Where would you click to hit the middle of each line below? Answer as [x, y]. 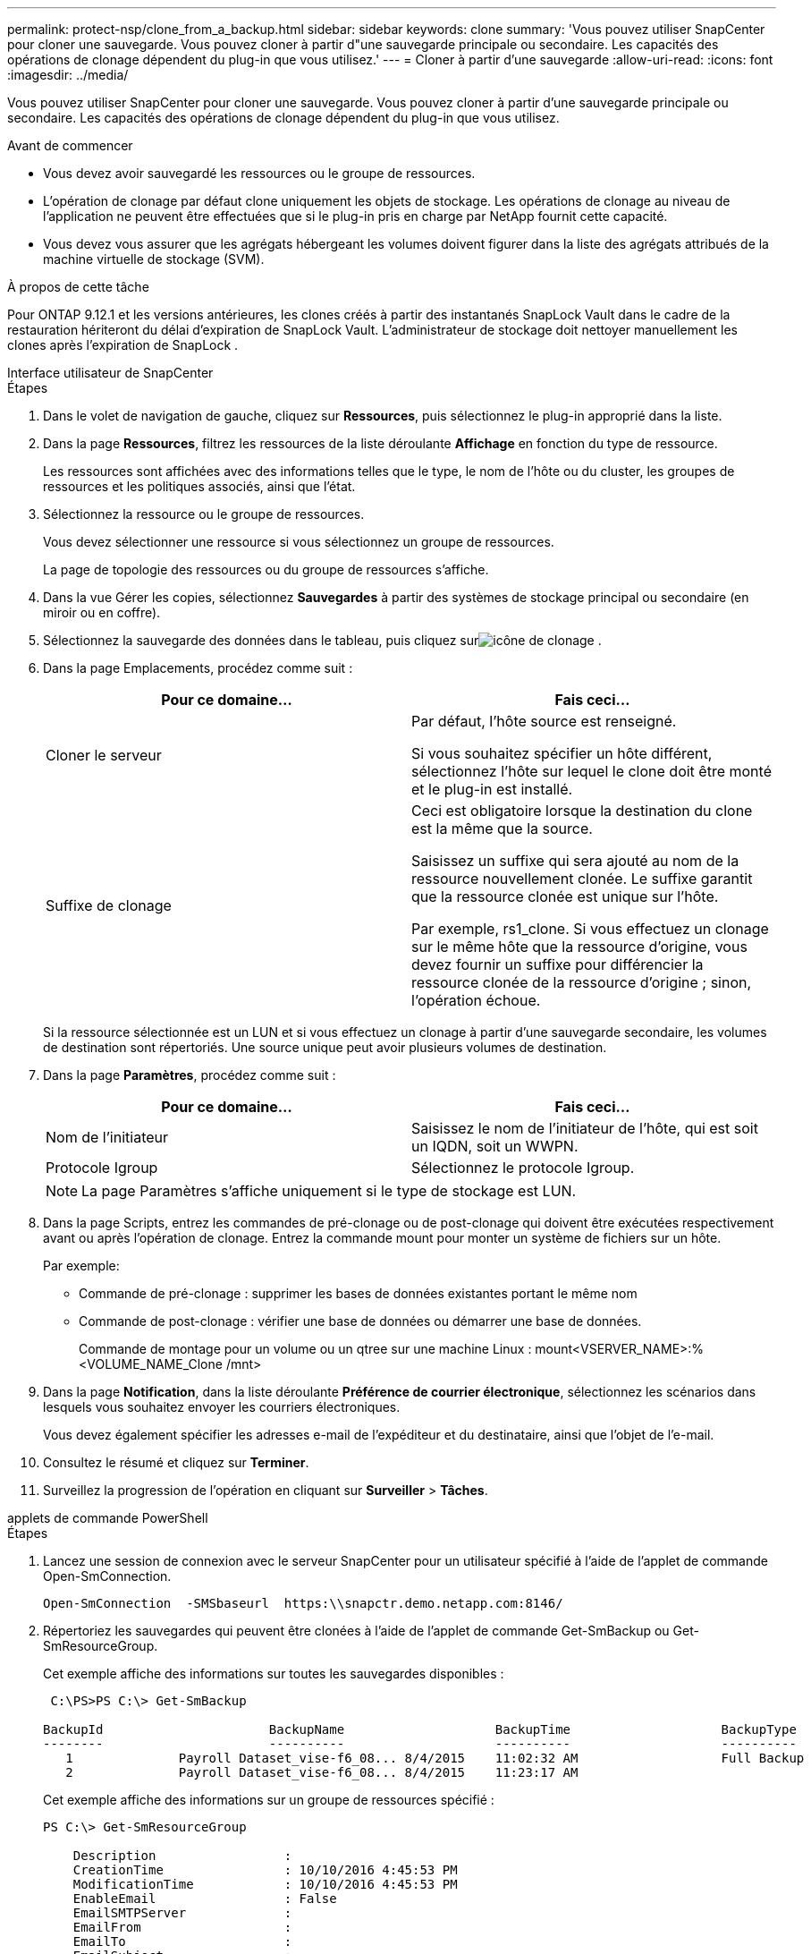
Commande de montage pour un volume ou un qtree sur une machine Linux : [305, 1349]
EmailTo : [182, 1941]
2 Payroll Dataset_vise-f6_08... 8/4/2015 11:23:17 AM [322, 1772]
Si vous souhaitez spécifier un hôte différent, [562, 753]
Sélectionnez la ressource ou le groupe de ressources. [204, 514]
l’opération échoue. [476, 1000]
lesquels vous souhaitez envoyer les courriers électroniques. [222, 1407]
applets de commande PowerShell [108, 1518]
